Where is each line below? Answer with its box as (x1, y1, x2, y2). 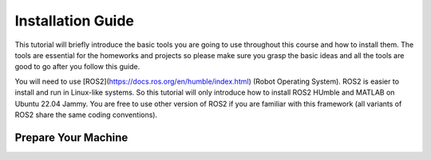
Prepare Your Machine (14, 131, 129, 144)
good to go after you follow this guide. (14, 62, 140, 72)
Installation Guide (14, 12, 135, 29)
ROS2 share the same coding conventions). (14, 110, 158, 119)
